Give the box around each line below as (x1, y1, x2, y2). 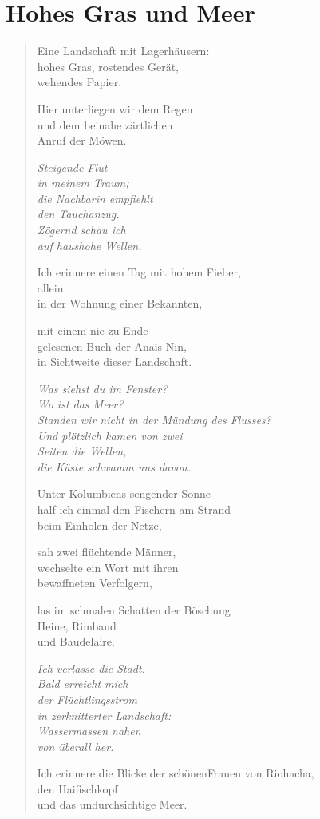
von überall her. (37, 737, 114, 754)
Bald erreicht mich (37, 675, 128, 692)
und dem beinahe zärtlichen (37, 116, 173, 133)
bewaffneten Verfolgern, (37, 574, 152, 591)
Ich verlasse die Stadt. (37, 659, 145, 676)
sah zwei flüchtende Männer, (37, 543, 176, 560)
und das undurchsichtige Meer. (37, 796, 188, 813)
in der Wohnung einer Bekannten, (37, 295, 203, 312)
